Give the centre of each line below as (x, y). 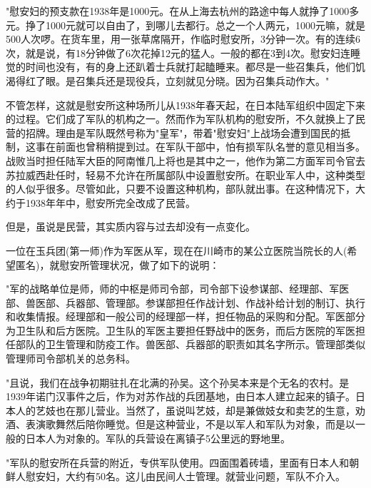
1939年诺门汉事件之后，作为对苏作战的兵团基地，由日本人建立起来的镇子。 (181, 396)
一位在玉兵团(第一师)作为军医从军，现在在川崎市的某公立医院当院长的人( (177, 250)
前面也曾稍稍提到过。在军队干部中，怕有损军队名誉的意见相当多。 (210, 147)
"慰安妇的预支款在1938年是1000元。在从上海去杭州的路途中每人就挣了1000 (178, 11)
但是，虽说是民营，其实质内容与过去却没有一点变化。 (131, 227)
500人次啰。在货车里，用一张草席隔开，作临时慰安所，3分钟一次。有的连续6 (183, 39)
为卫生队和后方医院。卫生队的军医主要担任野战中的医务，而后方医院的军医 (181, 330)
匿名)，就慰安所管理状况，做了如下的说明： (117, 264)
